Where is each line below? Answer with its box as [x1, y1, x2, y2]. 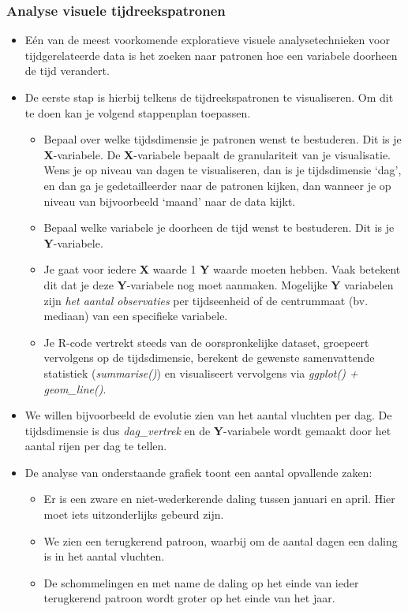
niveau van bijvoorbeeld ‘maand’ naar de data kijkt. [43, 192, 296, 209]
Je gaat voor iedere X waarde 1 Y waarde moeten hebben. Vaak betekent [43, 261, 401, 278]
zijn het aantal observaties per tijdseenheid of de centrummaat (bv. [43, 292, 369, 308]
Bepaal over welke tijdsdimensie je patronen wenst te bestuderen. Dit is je [43, 131, 402, 147]
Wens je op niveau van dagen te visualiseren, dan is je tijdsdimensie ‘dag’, [43, 162, 402, 178]
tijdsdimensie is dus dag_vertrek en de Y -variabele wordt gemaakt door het [24, 422, 391, 438]
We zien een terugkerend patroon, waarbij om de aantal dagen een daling [43, 532, 398, 549]
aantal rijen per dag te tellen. [24, 438, 167, 454]
